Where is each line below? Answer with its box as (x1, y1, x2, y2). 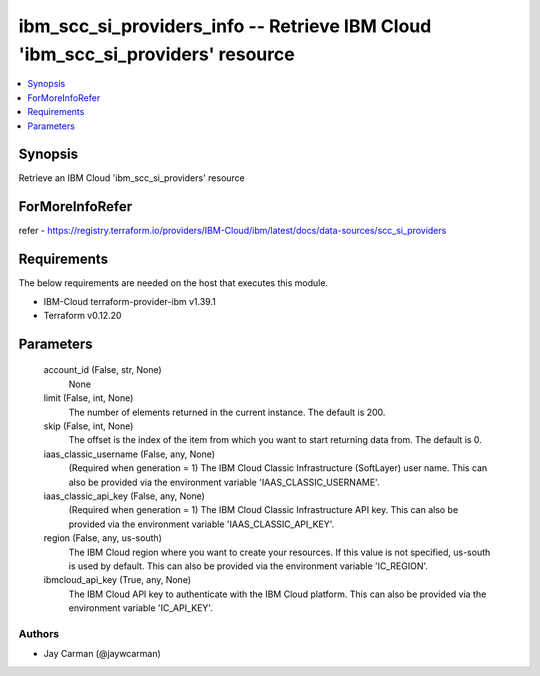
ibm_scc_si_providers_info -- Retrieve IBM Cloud (18, 15, 432, 37)
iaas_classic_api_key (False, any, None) (43, 490, 205, 502)
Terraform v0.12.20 (43, 310, 122, 322)
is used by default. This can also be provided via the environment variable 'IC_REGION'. (68, 560, 429, 572)
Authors (18, 626, 60, 640)
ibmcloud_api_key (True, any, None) (43, 574, 192, 586)
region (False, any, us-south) (43, 532, 162, 544)
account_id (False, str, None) (43, 364, 162, 376)
